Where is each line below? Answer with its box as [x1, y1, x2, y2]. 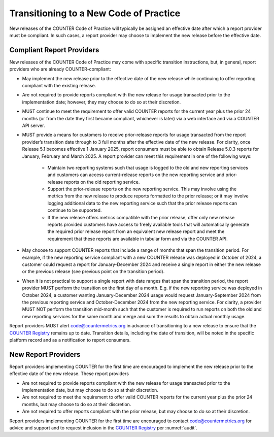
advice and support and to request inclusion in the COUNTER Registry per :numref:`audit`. [9, 424, 198, 431]
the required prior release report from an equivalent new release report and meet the [47, 228, 225, 234]
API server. [22, 122, 45, 128]
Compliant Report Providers [9, 46, 99, 54]
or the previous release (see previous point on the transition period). [22, 268, 165, 275]
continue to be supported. [47, 207, 102, 213]
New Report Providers [9, 350, 81, 359]
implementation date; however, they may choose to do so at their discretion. [22, 99, 181, 105]
